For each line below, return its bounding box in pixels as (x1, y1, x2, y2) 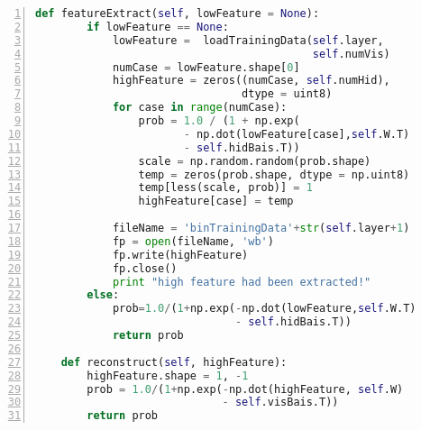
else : (87, 288, 120, 302)
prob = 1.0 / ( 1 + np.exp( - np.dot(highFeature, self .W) (87, 382, 404, 396)
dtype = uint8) (242, 87, 333, 101)
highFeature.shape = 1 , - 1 (87, 369, 249, 382)
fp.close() (112, 261, 178, 275)
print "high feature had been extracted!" (112, 275, 371, 288)
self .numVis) (312, 47, 390, 60)
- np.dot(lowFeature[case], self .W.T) (183, 127, 410, 141)
